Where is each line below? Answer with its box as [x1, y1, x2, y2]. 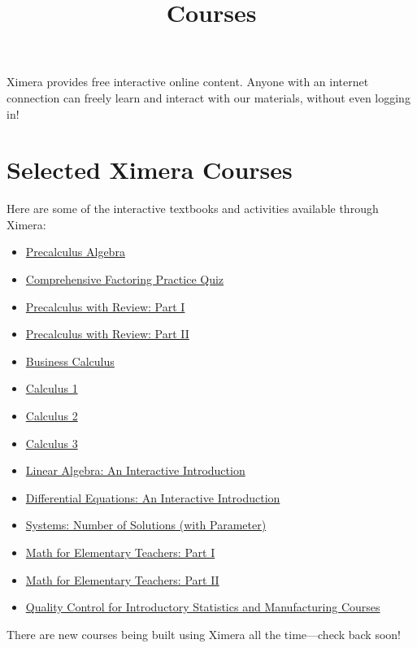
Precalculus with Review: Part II [25, 325, 189, 342]
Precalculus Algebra [25, 243, 125, 260]
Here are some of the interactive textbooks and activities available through [7, 200, 379, 217]
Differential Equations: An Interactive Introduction [25, 489, 280, 506]
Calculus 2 [25, 407, 78, 424]
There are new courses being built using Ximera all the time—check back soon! [7, 625, 401, 642]
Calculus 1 [25, 380, 78, 397]
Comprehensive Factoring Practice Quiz [25, 271, 224, 288]
